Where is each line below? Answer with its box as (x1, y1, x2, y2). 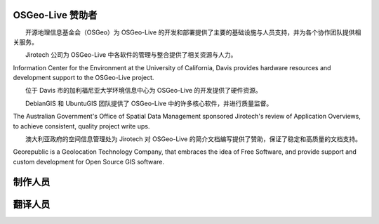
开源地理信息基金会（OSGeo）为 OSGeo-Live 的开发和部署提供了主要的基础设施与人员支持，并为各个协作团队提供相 (25, 28, 361, 37)
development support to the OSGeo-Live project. (13, 74, 154, 82)
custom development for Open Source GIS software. (13, 157, 165, 166)
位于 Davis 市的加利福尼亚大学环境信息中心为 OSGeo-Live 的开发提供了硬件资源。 (25, 86, 262, 95)
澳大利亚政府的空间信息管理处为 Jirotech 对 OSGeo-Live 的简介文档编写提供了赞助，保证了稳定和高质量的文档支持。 (25, 135, 361, 143)
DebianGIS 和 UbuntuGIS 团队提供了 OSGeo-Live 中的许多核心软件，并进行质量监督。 (25, 99, 273, 107)
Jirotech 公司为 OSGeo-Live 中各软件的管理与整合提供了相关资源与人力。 (25, 51, 237, 59)
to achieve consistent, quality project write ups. (13, 121, 150, 130)
